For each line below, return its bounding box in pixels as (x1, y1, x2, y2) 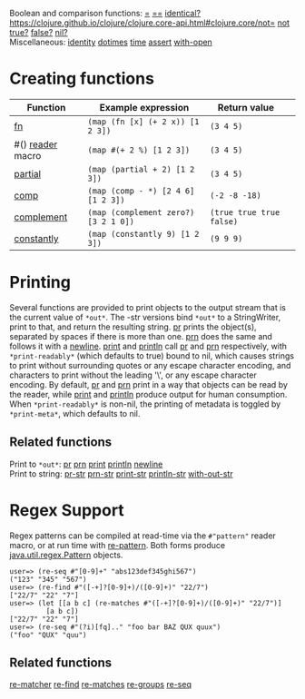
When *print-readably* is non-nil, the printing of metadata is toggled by (9, 399, 281, 409)
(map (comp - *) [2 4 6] (87, 185, 195, 196)
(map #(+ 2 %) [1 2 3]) (87, 144, 191, 155)
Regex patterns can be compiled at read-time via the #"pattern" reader (9, 530, 277, 541)
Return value (217, 101, 275, 113)
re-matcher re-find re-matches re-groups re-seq (9, 679, 192, 690)
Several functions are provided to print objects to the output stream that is (9, 301, 286, 312)
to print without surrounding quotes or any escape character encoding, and (9, 359, 291, 370)
